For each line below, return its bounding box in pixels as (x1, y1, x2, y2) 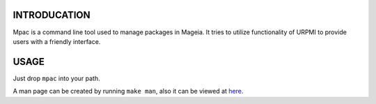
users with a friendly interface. (13, 37, 101, 45)
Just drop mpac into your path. (13, 74, 100, 82)
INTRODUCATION (13, 9, 91, 21)
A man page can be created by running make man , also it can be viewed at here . (13, 87, 244, 96)
